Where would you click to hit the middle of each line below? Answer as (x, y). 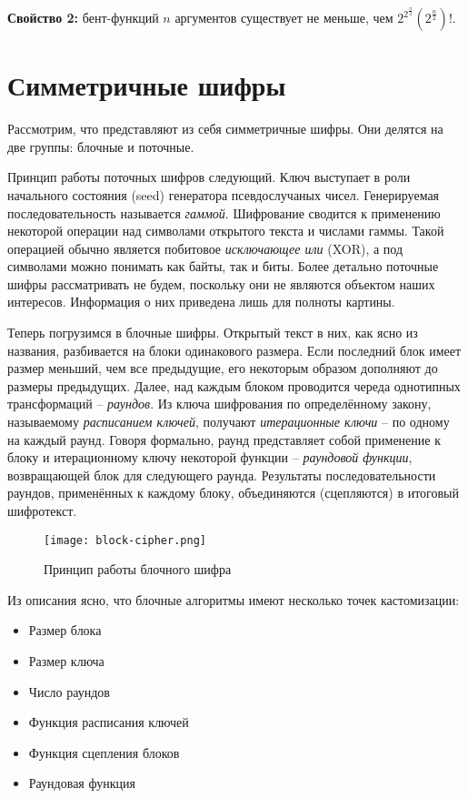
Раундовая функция (82, 783)
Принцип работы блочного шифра (138, 569)
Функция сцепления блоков (104, 752)
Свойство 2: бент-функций (83, 17)
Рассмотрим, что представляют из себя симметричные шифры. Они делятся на (225, 129)
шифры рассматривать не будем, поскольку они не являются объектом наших (221, 283)
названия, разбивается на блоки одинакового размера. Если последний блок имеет (234, 350)
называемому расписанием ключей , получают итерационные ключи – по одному (229, 422)
